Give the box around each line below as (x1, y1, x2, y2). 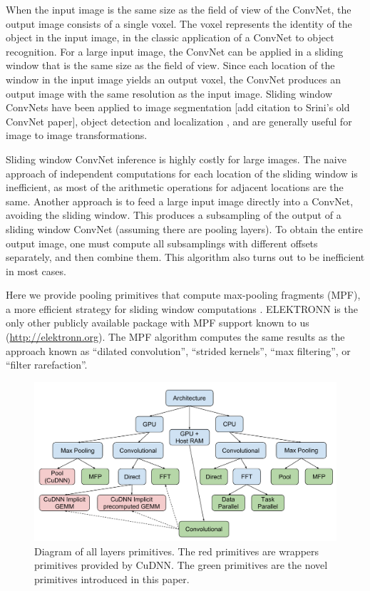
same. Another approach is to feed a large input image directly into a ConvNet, (6, 193, 354, 208)
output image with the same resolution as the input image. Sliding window (6, 86, 333, 101)
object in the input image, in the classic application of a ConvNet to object (6, 30, 334, 45)
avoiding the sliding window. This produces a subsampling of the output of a (6, 207, 341, 222)
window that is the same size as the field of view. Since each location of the (6, 58, 335, 73)
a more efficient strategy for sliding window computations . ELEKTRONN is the (6, 301, 358, 316)
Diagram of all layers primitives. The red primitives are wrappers (34, 543, 319, 558)
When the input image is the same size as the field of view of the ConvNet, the (6, 2, 351, 16)
